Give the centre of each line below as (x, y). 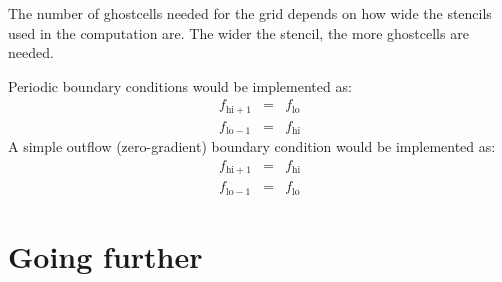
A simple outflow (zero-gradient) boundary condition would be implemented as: (252, 146)
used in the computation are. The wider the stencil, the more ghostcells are (238, 32)
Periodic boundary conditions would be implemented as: (180, 85)
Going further (105, 256)
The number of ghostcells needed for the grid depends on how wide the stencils (250, 13)
